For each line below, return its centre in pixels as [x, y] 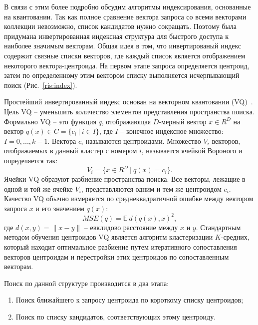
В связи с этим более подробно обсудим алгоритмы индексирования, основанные [128, 6]
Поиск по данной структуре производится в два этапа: [87, 283]
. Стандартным [218, 227]
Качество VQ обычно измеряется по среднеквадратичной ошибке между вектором [129, 198]
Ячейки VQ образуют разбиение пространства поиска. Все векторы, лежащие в [125, 179]
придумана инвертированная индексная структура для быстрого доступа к [116, 36]
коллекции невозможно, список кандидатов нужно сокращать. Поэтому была [121, 26]
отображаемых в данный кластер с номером [71, 151]
